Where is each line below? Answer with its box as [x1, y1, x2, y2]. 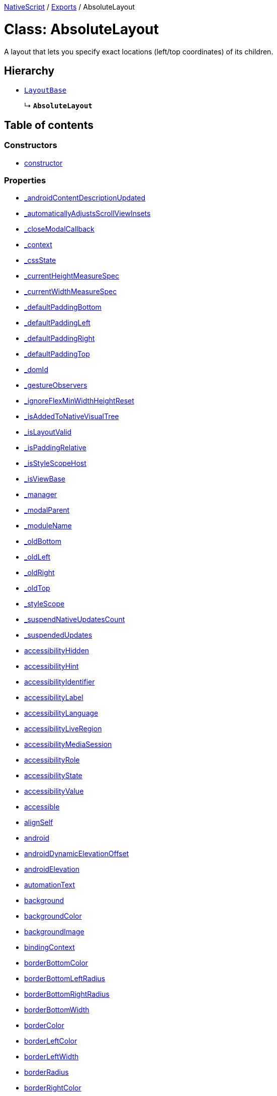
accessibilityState [24, 771, 82, 780]
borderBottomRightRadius [24, 990, 110, 999]
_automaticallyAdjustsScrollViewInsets [24, 209, 151, 218]
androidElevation [24, 865, 80, 874]
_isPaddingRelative [24, 443, 86, 452]
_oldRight [24, 568, 55, 577]
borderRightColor [24, 1083, 81, 1092]
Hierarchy [4, 64, 55, 77]
